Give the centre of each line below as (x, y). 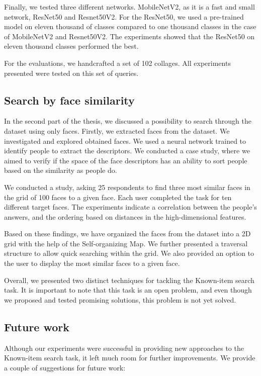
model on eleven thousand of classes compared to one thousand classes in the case (130, 26)
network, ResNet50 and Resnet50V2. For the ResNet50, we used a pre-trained (124, 16)
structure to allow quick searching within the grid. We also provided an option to (129, 253)
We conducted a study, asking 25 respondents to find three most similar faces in (127, 187)
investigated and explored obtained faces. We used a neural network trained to (125, 140)
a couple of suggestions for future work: (65, 367)
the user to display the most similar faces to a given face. (92, 263)
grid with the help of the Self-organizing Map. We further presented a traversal (126, 243)
